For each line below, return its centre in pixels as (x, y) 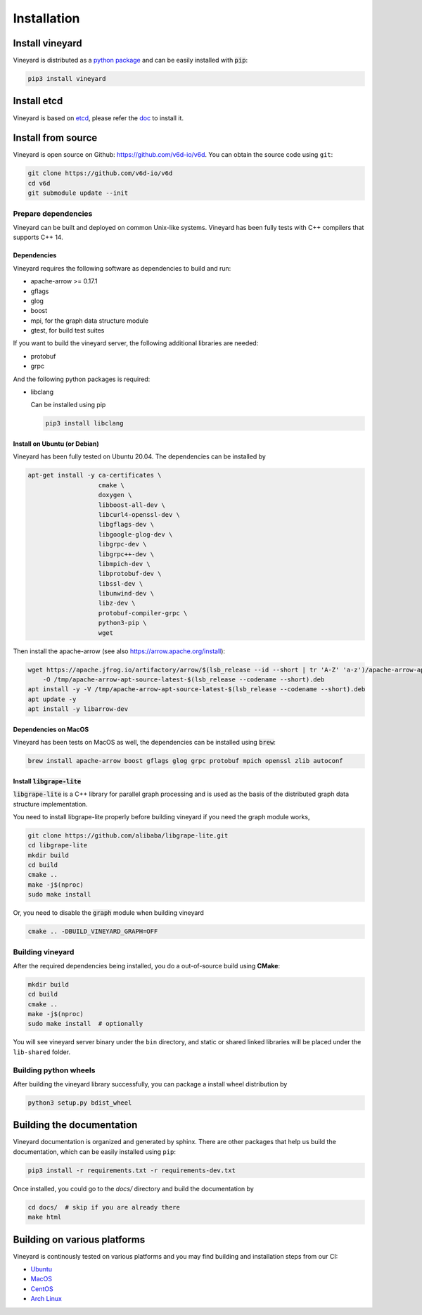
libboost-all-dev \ (132, 505)
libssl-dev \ (121, 583)
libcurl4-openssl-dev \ (139, 514)
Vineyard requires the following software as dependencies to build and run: (122, 268)
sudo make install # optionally (85, 1024)
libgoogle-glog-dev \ (135, 534)
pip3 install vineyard (67, 79)
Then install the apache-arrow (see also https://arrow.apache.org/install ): (119, 651)
